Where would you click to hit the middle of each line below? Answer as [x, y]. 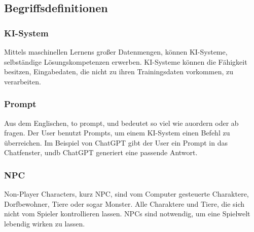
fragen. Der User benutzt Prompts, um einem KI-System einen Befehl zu [117, 133]
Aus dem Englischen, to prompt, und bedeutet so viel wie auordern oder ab [121, 123]
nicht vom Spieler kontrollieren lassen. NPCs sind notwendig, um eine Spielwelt [127, 214]
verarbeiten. [23, 81]
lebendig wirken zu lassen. [45, 223]
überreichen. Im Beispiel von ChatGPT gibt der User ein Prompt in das [116, 142]
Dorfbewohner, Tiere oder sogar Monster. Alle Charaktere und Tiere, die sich [124, 203]
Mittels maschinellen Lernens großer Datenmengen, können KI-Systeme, [116, 52]
